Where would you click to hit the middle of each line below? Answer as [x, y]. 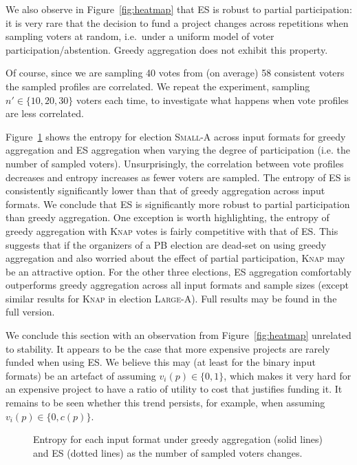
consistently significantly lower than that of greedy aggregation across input [165, 190]
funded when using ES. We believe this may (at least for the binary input [161, 362]
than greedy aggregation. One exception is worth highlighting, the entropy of [167, 217]
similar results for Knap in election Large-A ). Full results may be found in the [171, 298]
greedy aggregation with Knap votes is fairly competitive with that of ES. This [172, 230]
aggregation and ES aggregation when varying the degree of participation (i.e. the [178, 150]
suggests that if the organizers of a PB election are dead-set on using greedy [166, 244]
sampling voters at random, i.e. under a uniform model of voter [140, 36]
